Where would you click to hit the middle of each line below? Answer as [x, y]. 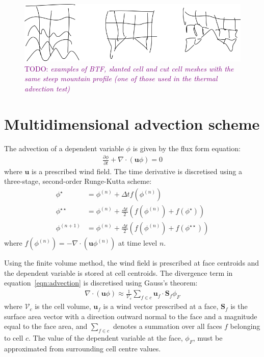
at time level [138, 243]
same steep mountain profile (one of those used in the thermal [121, 78]
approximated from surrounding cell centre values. [83, 348]
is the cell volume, [63, 306]
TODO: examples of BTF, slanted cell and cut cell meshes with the [129, 68]
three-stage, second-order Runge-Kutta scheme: [78, 181]
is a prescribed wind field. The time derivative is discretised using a [137, 171]
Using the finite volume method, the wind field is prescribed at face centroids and [132, 263]
